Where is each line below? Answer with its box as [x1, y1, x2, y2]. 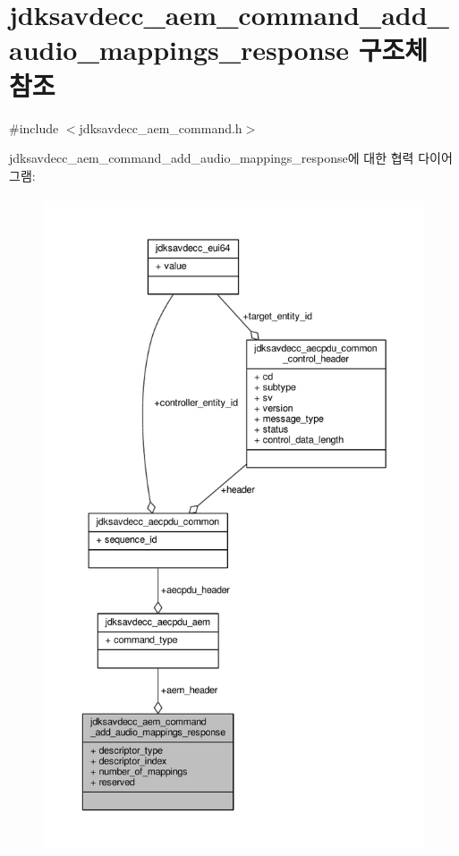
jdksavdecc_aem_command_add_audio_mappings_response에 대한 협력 [9, 148, 414, 167]
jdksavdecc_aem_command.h [79, 118, 242, 137]
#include [9, 118, 59, 137]
